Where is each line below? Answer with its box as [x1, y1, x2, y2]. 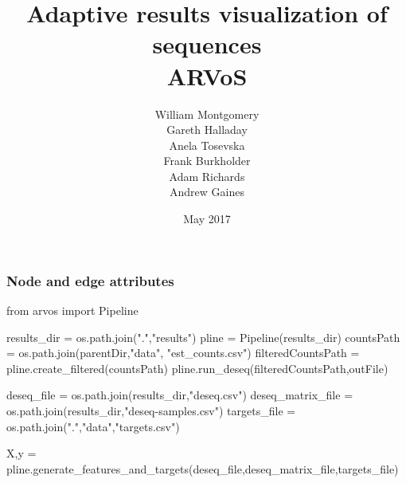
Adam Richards [169, 167, 245, 184]
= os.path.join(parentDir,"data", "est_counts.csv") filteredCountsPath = [6, 344, 360, 361]
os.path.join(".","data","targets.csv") [6, 418, 180, 434]
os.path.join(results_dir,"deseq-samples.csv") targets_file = [6, 402, 296, 418]
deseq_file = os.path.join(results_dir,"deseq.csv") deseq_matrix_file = [6, 387, 353, 403]
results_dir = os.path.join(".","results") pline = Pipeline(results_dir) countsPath [6, 328, 400, 345]
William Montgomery [154, 105, 260, 122]
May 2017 [183, 210, 231, 227]
